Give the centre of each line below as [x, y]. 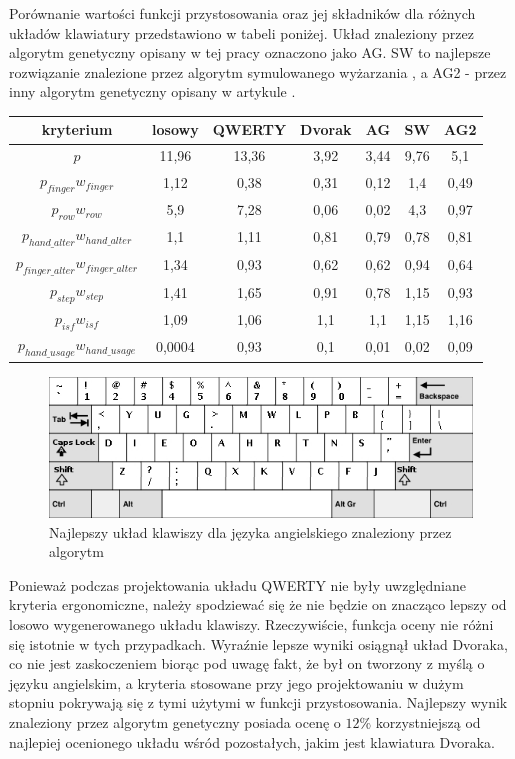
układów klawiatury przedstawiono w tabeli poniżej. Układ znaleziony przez [242, 32]
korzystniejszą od [428, 722]
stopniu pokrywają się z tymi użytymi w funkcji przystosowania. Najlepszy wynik [258, 702]
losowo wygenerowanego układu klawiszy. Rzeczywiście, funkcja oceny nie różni [251, 624]
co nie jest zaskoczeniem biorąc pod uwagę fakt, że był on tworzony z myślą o [247, 663]
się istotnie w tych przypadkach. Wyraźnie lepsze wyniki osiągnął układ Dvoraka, [258, 643]
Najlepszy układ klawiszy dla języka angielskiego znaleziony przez [250, 531]
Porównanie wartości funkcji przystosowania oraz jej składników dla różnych [242, 13]
